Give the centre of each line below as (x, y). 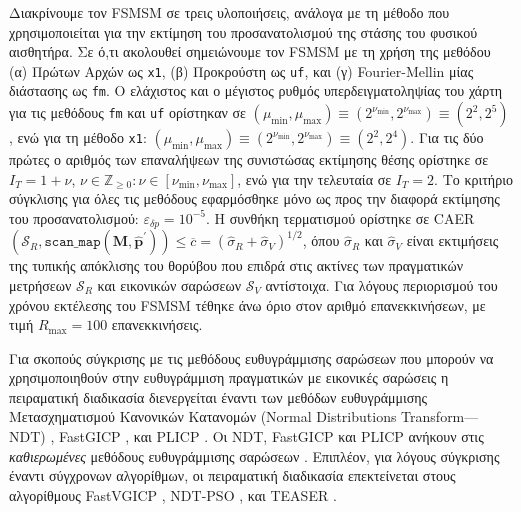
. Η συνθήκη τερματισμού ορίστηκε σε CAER (340, 217)
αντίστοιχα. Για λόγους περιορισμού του (381, 284)
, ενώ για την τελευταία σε (314, 178)
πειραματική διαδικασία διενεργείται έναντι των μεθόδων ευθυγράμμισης (218, 396)
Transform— (440, 416)
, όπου (321, 240)
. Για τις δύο (447, 137)
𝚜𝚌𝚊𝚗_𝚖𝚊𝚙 (72, 242)
